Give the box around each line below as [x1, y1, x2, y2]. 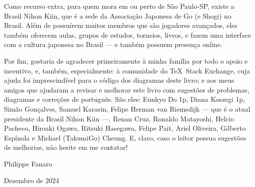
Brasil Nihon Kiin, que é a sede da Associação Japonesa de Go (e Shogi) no [4, 10, 231, 21]
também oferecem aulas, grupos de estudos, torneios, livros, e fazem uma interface [4, 29, 252, 40]
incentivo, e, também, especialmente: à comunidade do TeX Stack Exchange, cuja [4, 65, 250, 75]
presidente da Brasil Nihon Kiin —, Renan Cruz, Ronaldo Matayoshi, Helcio [4, 113, 234, 123]
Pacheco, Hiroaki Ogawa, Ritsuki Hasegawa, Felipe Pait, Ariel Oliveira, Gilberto [4, 123, 246, 133]
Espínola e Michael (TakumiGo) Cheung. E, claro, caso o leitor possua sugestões [4, 132, 246, 142]
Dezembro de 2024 [4, 175, 59, 185]
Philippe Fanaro [4, 158, 53, 168]
